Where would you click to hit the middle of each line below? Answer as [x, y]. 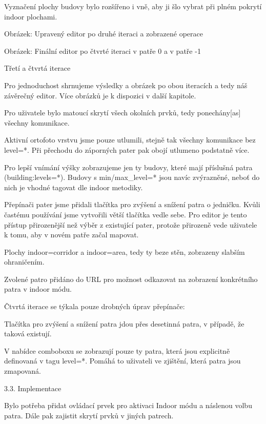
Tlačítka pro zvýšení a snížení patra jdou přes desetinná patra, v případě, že [124, 323]
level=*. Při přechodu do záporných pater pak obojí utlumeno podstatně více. [127, 149]
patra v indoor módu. [38, 289]
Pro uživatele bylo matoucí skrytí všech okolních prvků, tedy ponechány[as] [122, 113]
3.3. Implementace [33, 388]
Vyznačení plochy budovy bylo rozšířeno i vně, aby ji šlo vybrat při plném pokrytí [133, 6]
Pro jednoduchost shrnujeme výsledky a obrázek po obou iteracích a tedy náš [126, 85]
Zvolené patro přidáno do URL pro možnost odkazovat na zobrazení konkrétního [131, 279]
